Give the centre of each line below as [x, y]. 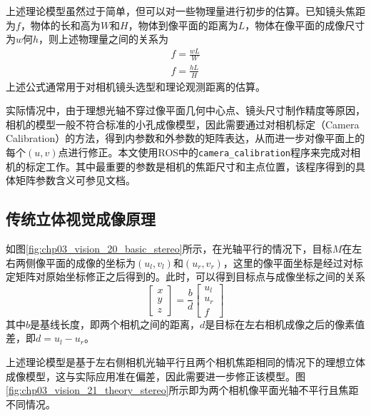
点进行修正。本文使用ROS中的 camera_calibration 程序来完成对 [204, 152]
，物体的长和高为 [60, 25]
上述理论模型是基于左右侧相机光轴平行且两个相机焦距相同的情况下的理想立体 [185, 361]
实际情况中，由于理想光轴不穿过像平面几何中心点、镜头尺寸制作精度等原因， [185, 110]
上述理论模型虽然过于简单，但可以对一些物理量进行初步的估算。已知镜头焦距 [185, 11]
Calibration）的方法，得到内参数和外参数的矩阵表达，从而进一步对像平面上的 [185, 138]
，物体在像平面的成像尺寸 [305, 25]
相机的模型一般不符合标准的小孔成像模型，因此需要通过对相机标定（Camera [183, 124]
